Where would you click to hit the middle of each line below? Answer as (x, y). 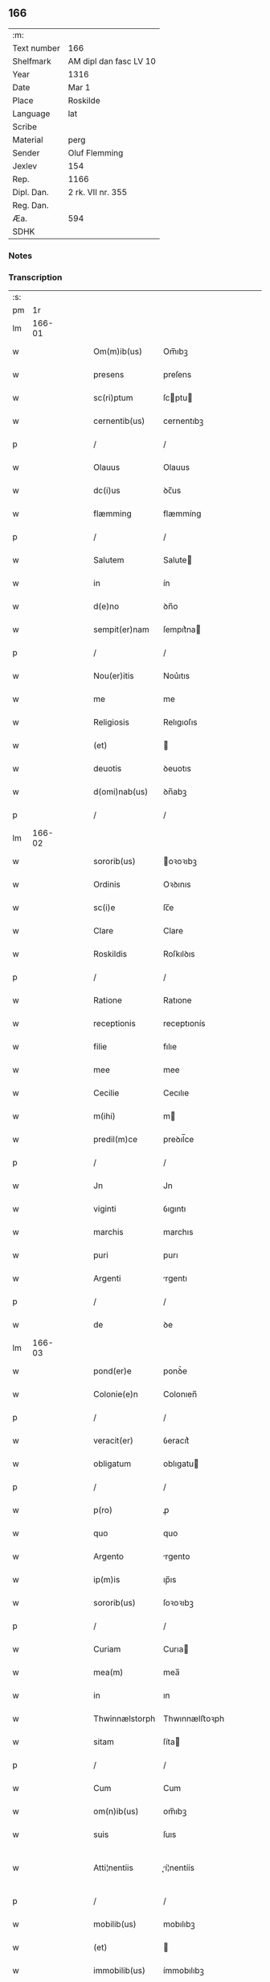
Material (28, 139)
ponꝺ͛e (175, 1371)
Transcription (35, 277)
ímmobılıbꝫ (184, 1971)
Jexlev (25, 166)
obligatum (112, 1464)
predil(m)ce (116, 1140)
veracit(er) (114, 1440)
